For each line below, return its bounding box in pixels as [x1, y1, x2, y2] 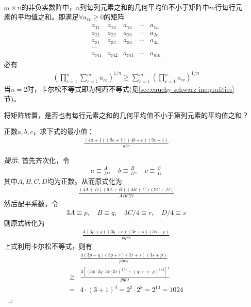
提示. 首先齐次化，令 [4, 155, 69, 165]
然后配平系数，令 [4, 198, 58, 208]
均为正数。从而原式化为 [47, 176, 122, 186]
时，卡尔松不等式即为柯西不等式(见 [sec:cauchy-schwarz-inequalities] [27, 84, 234, 94]
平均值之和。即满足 [17, 11, 79, 21]
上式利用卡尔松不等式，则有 [4, 241, 92, 251]
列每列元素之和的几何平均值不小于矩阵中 [80, 2, 209, 12]
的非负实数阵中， [21, 2, 76, 12]
